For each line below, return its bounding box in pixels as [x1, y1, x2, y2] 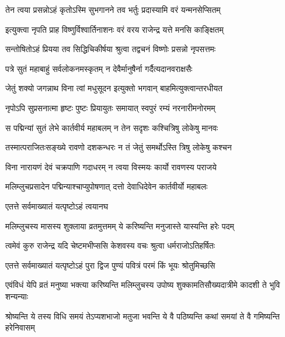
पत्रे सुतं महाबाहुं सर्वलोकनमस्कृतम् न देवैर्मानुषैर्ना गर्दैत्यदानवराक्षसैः [5, 62, 193, 74]
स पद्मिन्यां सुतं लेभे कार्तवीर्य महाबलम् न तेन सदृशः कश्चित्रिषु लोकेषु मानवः [5, 121, 218, 133]
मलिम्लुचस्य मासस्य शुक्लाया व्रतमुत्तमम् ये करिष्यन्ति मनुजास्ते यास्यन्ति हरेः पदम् [5, 219, 234, 232]
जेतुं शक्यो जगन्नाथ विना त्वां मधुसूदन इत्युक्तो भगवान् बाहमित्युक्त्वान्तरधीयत [5, 82, 223, 94]
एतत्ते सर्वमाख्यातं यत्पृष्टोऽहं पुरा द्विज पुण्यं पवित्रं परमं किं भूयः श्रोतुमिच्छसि [5, 259, 216, 271]
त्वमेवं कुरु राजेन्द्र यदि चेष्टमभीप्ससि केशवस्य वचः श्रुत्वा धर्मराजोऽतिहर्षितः [5, 239, 215, 252]
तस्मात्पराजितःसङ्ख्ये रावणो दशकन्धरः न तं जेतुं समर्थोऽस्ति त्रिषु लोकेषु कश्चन [5, 141, 232, 153]
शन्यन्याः [5, 290, 29, 302]
